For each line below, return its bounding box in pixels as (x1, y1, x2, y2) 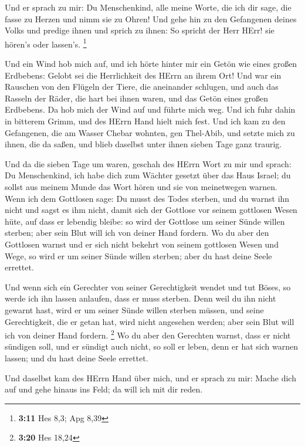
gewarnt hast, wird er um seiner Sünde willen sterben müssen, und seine (5, 303, 264, 316)
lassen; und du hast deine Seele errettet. (5, 351, 148, 364)
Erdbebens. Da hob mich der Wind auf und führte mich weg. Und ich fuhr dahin (5, 103, 296, 116)
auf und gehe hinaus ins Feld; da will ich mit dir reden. (5, 383, 203, 395)
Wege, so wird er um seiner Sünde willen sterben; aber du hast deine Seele (5, 249, 272, 262)
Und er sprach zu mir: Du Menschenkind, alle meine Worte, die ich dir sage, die (5, 1, 292, 13)
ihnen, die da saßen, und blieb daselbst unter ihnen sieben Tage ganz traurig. (5, 138, 282, 150)
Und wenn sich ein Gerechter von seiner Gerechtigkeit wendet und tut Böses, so (5, 280, 291, 293)
